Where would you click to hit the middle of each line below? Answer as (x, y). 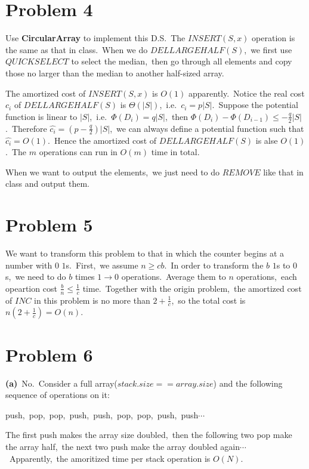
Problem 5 (49, 225)
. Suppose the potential (255, 105)
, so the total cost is (208, 300)
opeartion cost (31, 288)
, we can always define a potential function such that (207, 128)
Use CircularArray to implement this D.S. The (95, 38)
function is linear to (41, 116)
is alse (267, 140)
